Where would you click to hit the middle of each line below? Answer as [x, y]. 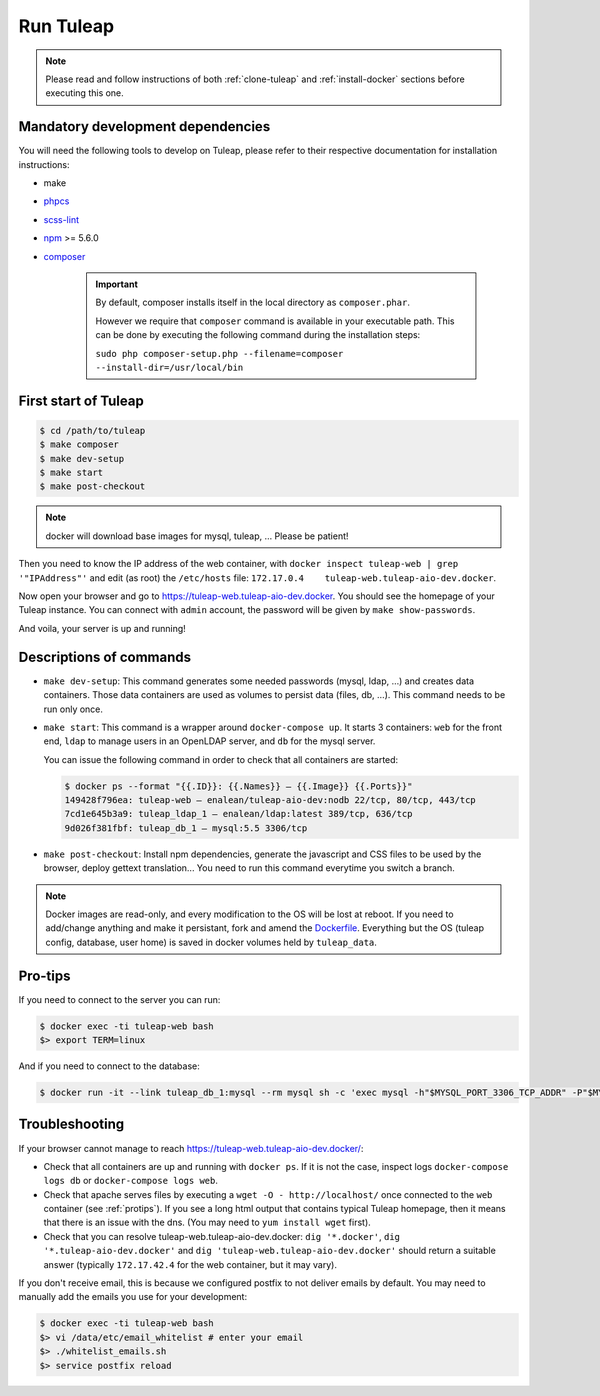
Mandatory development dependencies [144, 126]
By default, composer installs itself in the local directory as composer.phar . [252, 302]
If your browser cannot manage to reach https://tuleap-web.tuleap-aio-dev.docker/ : [191, 1148]
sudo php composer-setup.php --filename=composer [219, 353]
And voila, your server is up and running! [102, 628]
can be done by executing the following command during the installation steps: [258, 335]
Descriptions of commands [105, 656]
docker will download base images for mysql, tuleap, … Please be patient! [197, 536]
